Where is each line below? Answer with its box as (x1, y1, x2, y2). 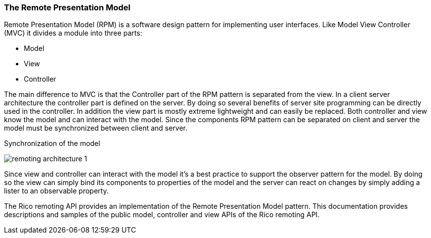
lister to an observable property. (4, 187, 109, 195)
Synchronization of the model (4, 139, 100, 148)
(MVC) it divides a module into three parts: (4, 29, 142, 38)
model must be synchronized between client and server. (4, 124, 187, 133)
